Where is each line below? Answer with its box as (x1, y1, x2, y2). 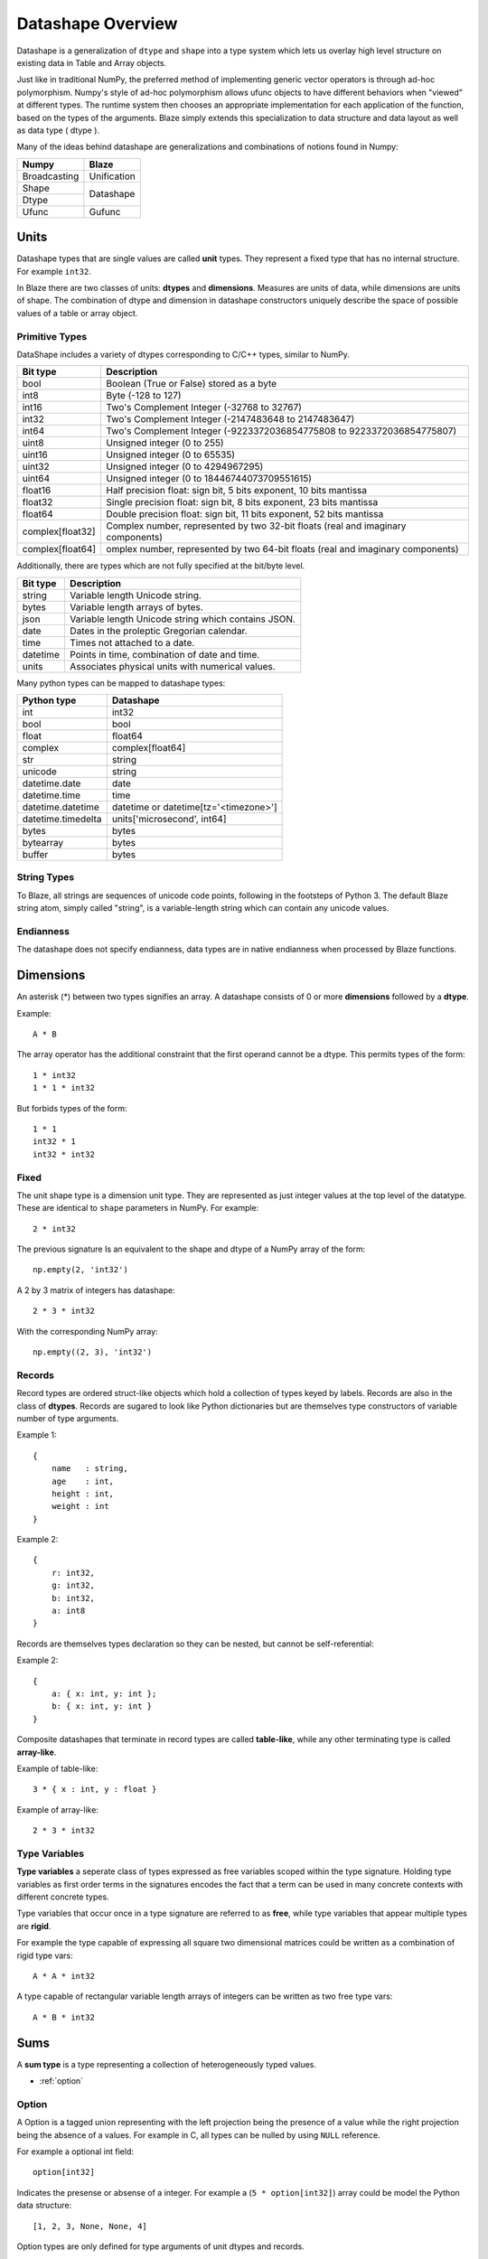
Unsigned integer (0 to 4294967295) (106, 461, 264, 473)
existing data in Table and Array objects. (16, 57, 167, 68)
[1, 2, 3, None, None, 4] (33, 2221, 148, 2231)
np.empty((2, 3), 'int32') (33, 1347, 153, 1357)
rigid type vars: (16, 1950, 74, 1961)
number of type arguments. (16, 1412, 119, 1423)
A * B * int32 (33, 2011, 95, 2022)
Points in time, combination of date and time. (69, 648, 260, 661)
